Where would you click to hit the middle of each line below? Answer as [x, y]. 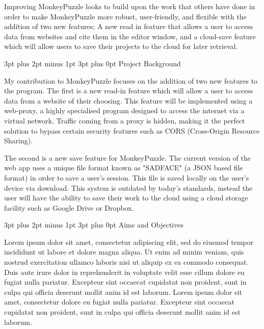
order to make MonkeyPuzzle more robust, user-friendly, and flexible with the [125, 16]
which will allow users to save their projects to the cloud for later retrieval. [121, 46]
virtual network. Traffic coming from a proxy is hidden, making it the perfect [125, 120]
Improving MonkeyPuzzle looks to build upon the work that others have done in [130, 6]
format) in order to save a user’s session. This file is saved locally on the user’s [127, 177]
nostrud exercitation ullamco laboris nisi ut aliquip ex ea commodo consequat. [126, 262]
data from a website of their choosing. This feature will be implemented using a [128, 100]
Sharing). [19, 141]
